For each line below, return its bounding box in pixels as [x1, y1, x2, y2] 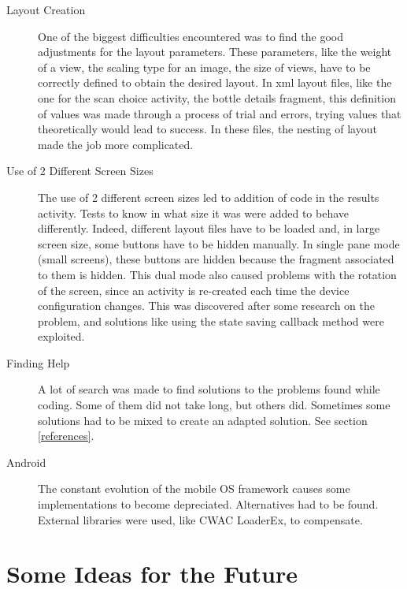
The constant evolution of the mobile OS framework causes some [38, 480, 350, 497]
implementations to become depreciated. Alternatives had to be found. [38, 496, 379, 513]
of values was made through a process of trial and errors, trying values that [38, 105, 401, 121]
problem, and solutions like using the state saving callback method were [38, 312, 384, 329]
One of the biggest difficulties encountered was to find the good [38, 28, 343, 44]
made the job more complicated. [38, 136, 194, 152]
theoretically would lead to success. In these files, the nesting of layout [38, 121, 377, 137]
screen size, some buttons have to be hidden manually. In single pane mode [38, 235, 400, 252]
